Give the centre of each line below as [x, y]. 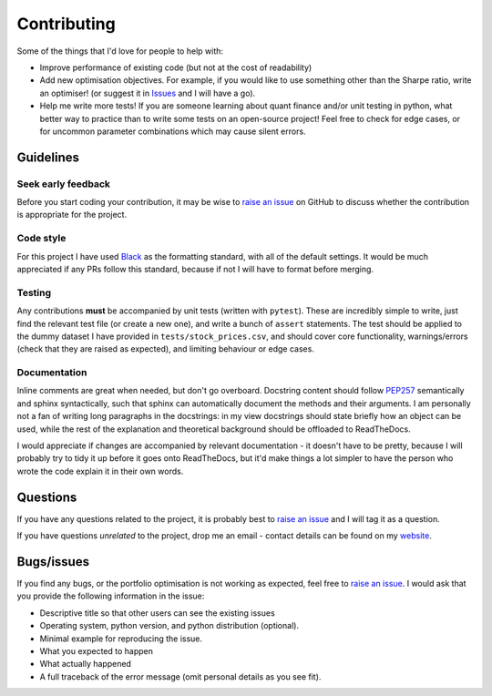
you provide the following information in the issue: [111, 596]
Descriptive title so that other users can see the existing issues [157, 613]
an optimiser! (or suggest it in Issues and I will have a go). [148, 93]
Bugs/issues [53, 562]
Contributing [66, 24]
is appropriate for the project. [72, 215]
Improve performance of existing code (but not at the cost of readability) [176, 67]
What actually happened [86, 664]
